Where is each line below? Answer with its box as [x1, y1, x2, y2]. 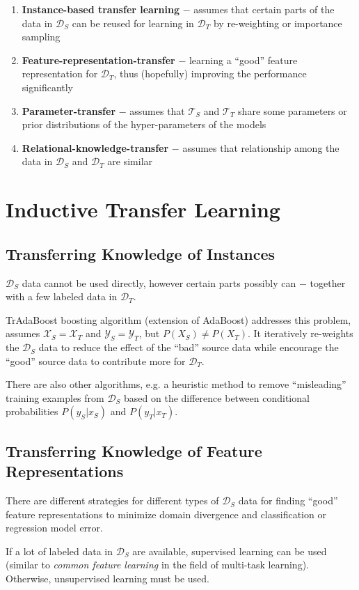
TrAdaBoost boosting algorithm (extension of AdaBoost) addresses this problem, [6, 312, 351, 327]
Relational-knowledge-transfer [22, 140, 169, 155]
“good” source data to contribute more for [6, 353, 186, 368]
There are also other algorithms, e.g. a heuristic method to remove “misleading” [6, 377, 346, 391]
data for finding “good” [238, 493, 338, 508]
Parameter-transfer [22, 103, 116, 118]
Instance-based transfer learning [22, 2, 179, 16]
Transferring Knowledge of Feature [6, 440, 262, 461]
